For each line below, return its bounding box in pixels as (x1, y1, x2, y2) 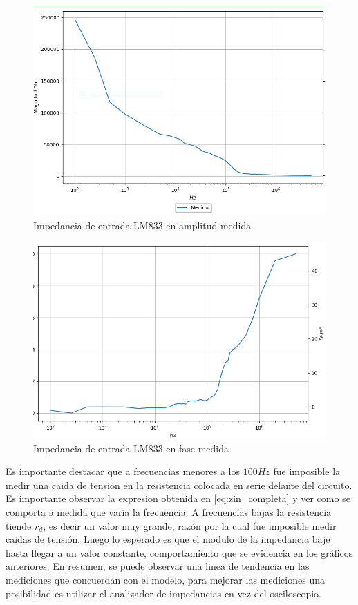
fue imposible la (273, 464, 341, 479)
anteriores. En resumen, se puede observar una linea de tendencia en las (6, 559, 310, 573)
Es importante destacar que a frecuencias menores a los (6, 464, 241, 479)
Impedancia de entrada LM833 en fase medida (33, 441, 229, 455)
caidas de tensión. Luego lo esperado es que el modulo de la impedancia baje (6, 532, 330, 546)
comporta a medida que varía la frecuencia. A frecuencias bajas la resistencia (6, 504, 332, 519)
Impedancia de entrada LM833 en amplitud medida (33, 218, 252, 233)
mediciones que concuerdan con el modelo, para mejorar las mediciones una (6, 572, 325, 586)
